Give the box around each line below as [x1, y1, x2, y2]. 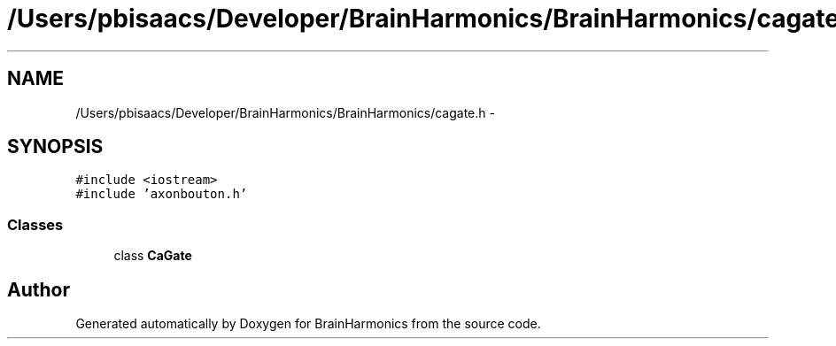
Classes [7, 215, 64, 234]
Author [7, 278, 70, 301]
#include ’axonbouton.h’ [75, 187, 248, 202]
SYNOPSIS [7, 135, 104, 158]
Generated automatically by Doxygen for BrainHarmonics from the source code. [75, 316, 541, 332]
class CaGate [113, 248, 192, 264]
